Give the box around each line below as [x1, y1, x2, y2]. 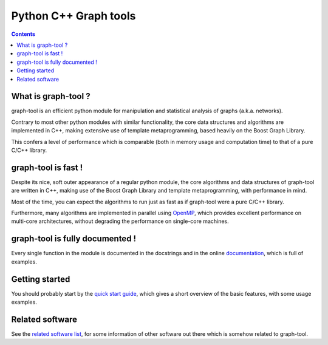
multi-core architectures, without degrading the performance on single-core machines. [11, 217, 229, 225]
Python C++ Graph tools [11, 9, 136, 22]
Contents [11, 30, 36, 38]
